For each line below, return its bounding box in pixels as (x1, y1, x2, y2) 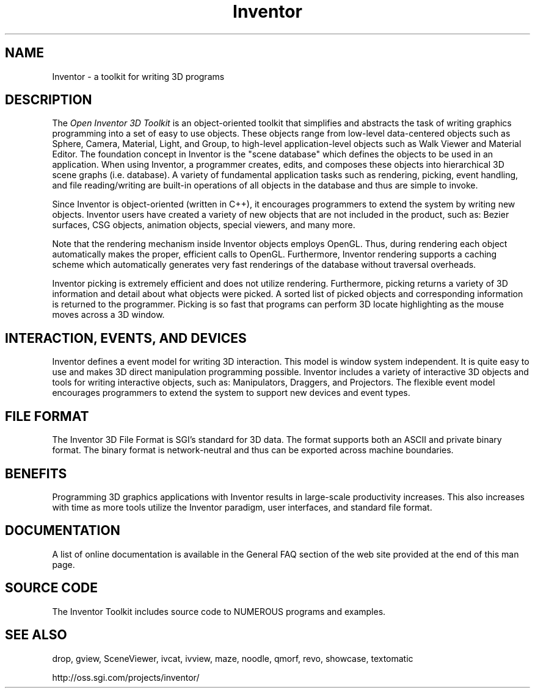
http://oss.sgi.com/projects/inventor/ (52, 672, 200, 683)
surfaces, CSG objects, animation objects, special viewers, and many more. (52, 220, 355, 231)
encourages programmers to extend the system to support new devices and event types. (52, 387, 410, 398)
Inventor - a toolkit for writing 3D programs (52, 71, 225, 82)
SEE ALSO (5, 627, 67, 643)
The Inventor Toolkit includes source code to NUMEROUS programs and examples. (52, 606, 386, 617)
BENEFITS (5, 465, 67, 481)
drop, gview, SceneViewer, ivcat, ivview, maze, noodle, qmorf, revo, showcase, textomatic (52, 653, 413, 664)
